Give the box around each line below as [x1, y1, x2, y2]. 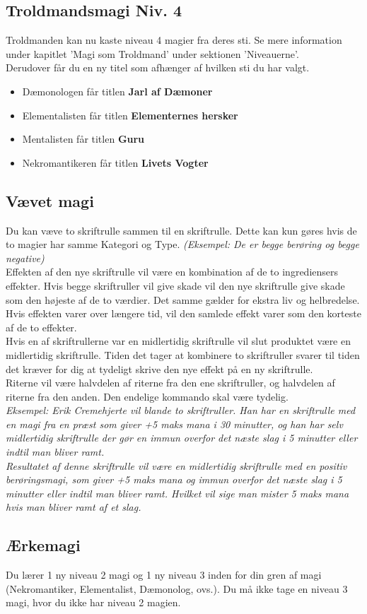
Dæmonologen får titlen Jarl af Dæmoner [22, 83, 213, 98]
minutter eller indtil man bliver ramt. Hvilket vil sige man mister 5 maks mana [6, 485, 349, 500]
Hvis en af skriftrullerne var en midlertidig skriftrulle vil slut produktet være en [6, 333, 351, 348]
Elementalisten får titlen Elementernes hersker [22, 107, 238, 122]
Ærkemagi [6, 534, 81, 556]
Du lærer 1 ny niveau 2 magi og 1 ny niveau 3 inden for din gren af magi [6, 567, 322, 582]
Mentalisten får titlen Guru [22, 131, 145, 146]
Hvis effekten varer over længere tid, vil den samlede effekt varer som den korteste [6, 306, 361, 321]
